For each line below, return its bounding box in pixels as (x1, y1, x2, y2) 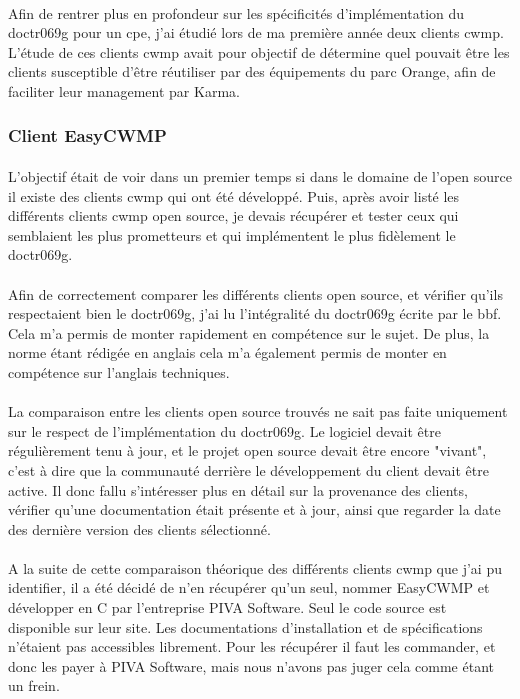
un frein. (8, 675, 60, 696)
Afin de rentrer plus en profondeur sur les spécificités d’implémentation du (8, 2, 465, 23)
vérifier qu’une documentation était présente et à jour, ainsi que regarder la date (8, 499, 501, 520)
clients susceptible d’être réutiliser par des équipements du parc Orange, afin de (8, 61, 496, 82)
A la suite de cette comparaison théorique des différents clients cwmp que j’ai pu (8, 557, 502, 578)
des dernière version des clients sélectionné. (8, 518, 271, 539)
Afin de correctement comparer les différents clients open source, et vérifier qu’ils (8, 283, 503, 304)
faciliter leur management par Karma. (8, 80, 240, 101)
